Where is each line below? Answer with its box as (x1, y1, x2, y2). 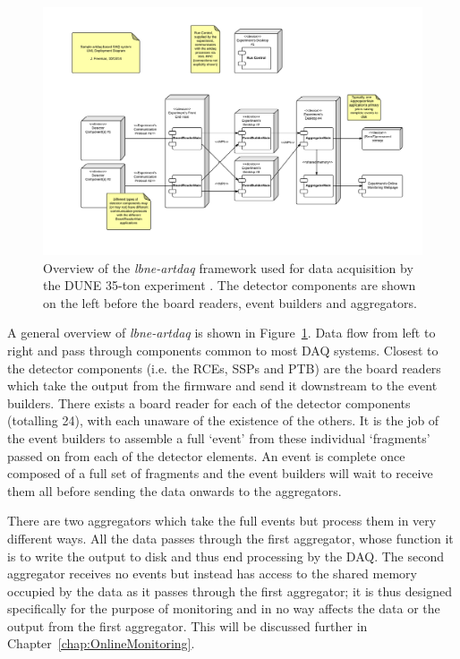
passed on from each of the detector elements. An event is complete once (7, 446, 405, 465)
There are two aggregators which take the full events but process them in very (7, 511, 437, 530)
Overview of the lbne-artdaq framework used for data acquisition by (43, 258, 413, 277)
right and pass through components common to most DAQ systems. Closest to (7, 340, 439, 359)
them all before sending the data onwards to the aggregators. (7, 481, 342, 500)
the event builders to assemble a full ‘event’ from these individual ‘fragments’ (7, 428, 430, 447)
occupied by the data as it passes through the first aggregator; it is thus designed (7, 581, 452, 600)
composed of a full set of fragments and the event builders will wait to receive (7, 464, 433, 483)
